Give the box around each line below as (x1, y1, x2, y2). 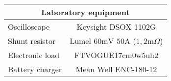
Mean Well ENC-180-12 (75, 63, 157, 75)
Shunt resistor (8, 35, 56, 46)
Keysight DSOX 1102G (76, 21, 156, 32)
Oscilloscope (8, 21, 50, 32)
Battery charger (8, 63, 62, 75)
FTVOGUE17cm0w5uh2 (74, 49, 158, 61)
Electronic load (8, 49, 60, 61)
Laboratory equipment (41, 6, 130, 18)
